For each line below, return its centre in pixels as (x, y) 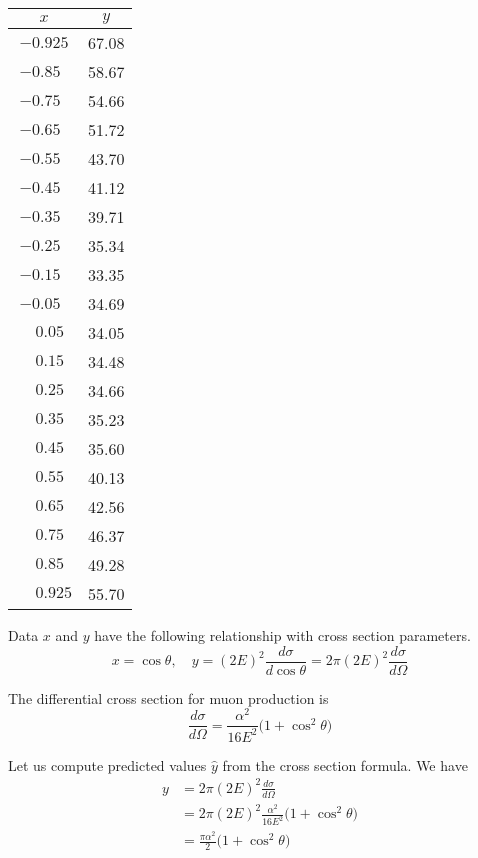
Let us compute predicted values (107, 764)
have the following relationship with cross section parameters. (282, 635)
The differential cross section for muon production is (168, 697)
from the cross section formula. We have (345, 764)
